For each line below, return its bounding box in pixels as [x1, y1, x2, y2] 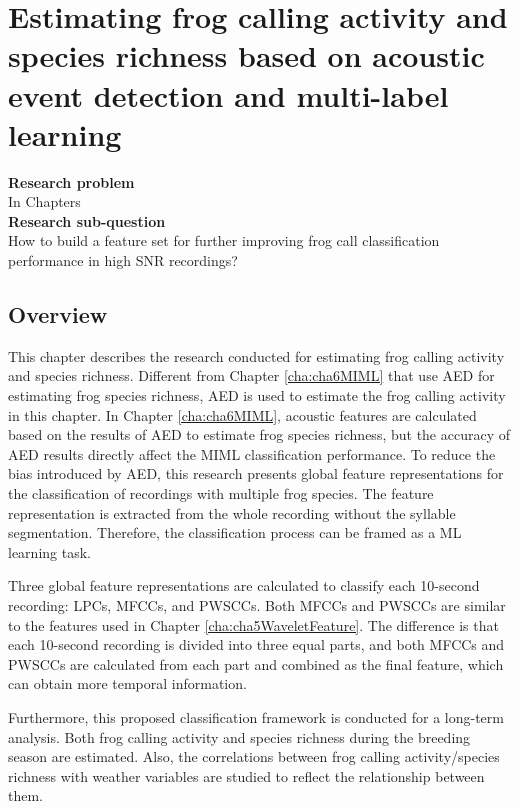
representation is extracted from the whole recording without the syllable [8, 502, 456, 523]
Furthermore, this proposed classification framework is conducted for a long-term [8, 706, 504, 727]
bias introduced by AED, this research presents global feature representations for [8, 463, 504, 484]
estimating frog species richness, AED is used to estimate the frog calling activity [8, 385, 506, 406]
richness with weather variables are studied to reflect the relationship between [8, 765, 485, 786]
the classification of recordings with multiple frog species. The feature [8, 483, 434, 504]
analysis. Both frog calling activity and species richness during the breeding [8, 726, 471, 747]
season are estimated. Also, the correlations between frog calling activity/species [8, 746, 500, 767]
